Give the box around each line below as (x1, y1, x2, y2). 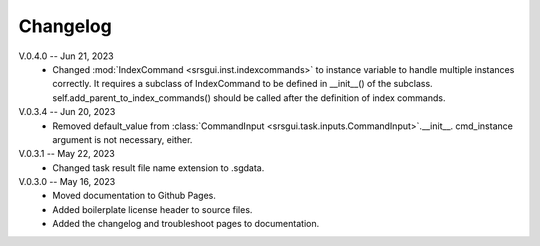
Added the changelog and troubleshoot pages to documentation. (52, 218, 320, 230)
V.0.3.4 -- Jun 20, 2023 (18, 106, 116, 118)
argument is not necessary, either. (52, 133, 193, 145)
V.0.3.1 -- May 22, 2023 (18, 148, 115, 160)
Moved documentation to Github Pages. (52, 190, 217, 202)
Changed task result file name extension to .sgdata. (52, 161, 265, 174)
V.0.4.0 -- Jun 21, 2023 (18, 50, 114, 62)
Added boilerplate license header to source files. (52, 203, 253, 215)
